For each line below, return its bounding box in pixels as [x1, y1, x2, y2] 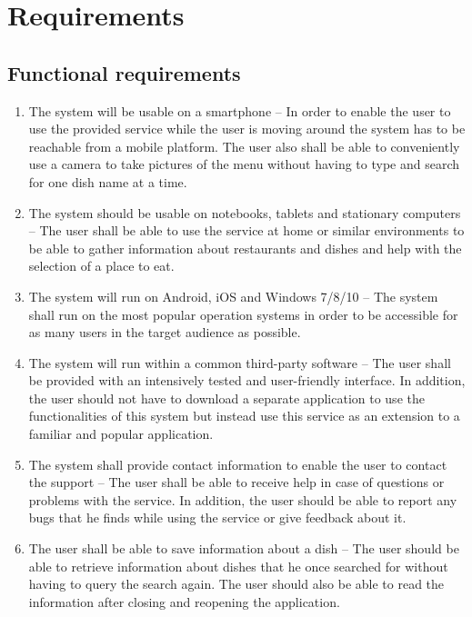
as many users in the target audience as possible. [28, 323, 301, 342]
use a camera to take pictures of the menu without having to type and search [28, 154, 459, 174]
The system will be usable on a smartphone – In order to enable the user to [28, 101, 451, 120]
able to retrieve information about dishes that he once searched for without [28, 556, 448, 575]
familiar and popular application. [28, 424, 214, 443]
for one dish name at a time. [28, 172, 187, 191]
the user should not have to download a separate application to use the [28, 388, 425, 407]
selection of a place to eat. [28, 256, 175, 275]
